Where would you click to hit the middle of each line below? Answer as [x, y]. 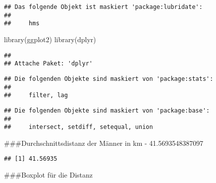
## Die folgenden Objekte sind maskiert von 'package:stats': [109, 79]
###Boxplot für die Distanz [49, 175]
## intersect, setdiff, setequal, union [79, 127]
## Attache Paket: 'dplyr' [48, 64]
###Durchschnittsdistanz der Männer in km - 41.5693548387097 [104, 143]
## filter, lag [36, 95]
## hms [22, 24]
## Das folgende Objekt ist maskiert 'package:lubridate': [103, 7]
